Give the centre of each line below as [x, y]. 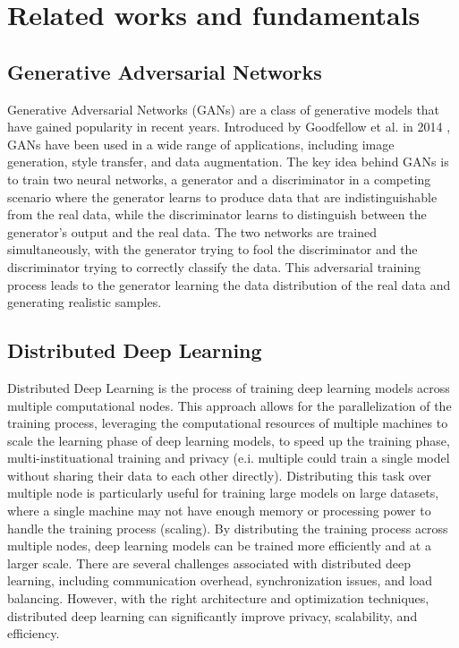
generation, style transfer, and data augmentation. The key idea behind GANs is [228, 162]
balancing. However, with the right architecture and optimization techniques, [218, 598]
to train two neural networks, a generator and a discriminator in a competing [219, 179]
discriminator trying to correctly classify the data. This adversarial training [214, 266]
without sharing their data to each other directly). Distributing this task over [220, 475]
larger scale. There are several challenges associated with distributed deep [209, 563]
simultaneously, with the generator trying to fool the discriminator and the [212, 249]
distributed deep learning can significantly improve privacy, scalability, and [212, 615]
